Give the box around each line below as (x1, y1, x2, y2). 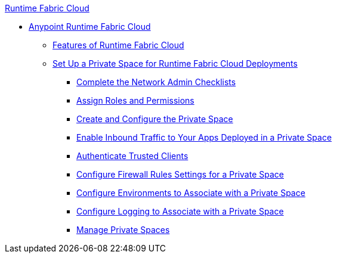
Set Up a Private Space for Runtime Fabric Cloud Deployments (52, 58, 298, 69)
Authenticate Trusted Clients (76, 151, 188, 161)
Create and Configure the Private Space (76, 114, 233, 124)
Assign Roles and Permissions (76, 95, 194, 105)
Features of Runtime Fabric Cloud (52, 40, 184, 50)
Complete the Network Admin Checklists (76, 77, 236, 87)
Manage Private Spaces (76, 225, 170, 235)
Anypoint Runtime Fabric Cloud (29, 21, 151, 32)
